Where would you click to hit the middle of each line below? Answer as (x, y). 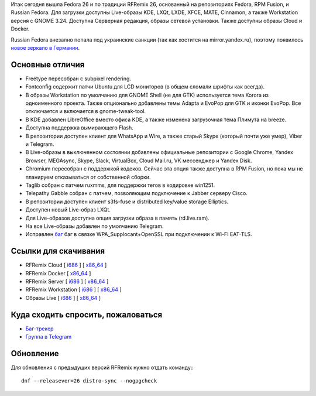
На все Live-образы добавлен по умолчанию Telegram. (95, 226)
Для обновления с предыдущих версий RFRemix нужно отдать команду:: (102, 367)
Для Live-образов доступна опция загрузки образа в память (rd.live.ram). (118, 218)
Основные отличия (48, 64)
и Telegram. (40, 144)
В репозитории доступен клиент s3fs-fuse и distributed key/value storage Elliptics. (127, 202)
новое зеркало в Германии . (45, 47)
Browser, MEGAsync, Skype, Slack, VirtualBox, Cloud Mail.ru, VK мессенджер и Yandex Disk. (139, 161)
